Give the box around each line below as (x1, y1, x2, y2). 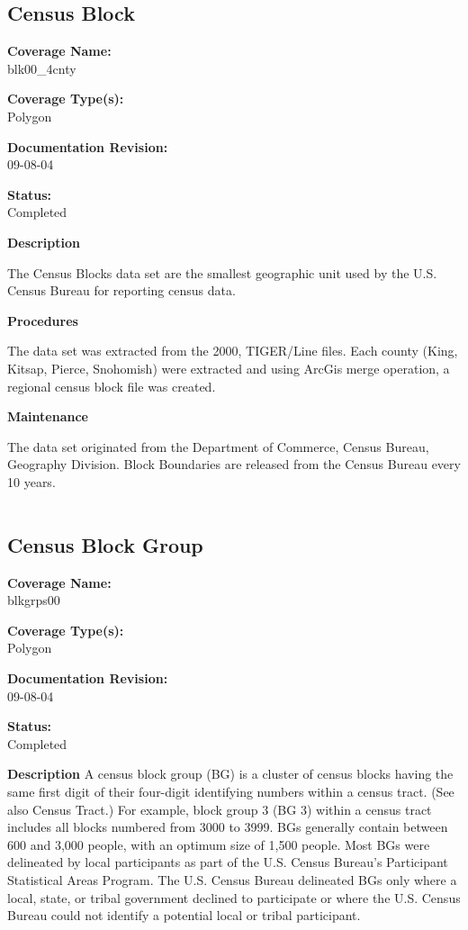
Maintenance (7, 407, 88, 426)
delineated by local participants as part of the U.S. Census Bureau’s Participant (7, 853, 448, 871)
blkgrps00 (7, 591, 60, 609)
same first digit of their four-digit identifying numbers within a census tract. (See (7, 782, 454, 801)
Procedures (7, 311, 78, 330)
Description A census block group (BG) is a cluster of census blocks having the (7, 764, 454, 783)
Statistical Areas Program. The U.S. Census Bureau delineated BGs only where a (7, 871, 457, 889)
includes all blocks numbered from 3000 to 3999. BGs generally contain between (7, 817, 448, 836)
